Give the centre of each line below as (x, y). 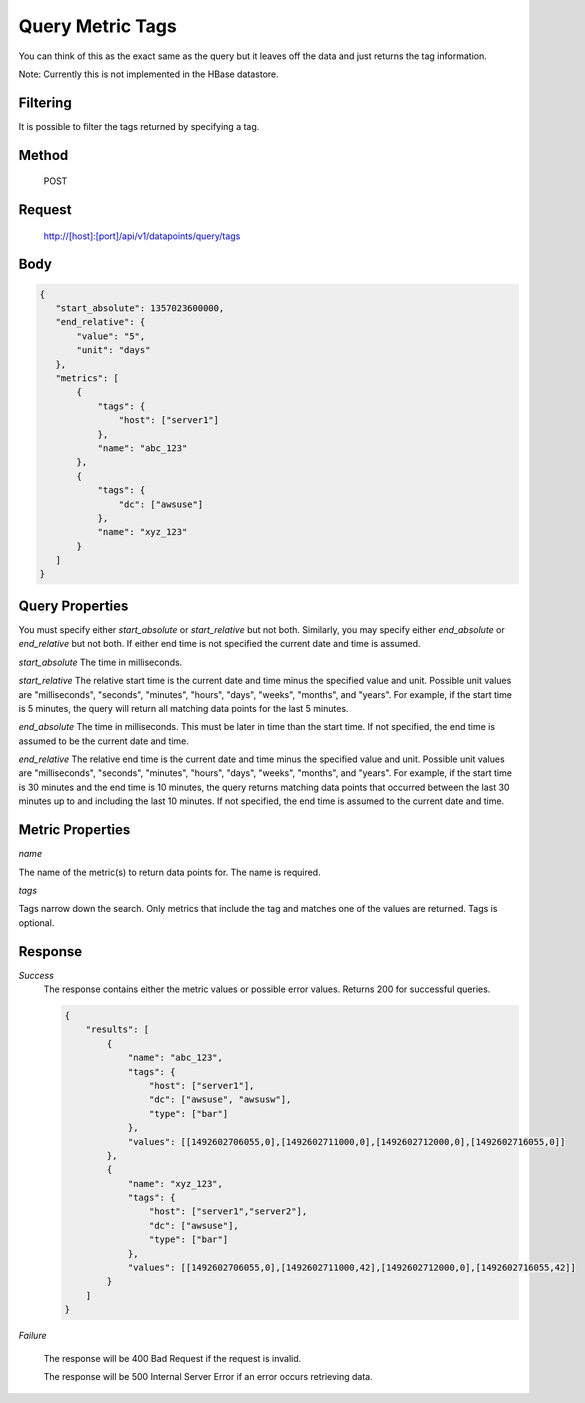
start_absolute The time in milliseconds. (100, 662)
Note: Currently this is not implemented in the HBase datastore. (148, 74)
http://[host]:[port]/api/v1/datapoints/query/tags (142, 236)
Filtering (45, 102)
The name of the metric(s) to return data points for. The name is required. (169, 872)
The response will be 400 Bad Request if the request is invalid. (172, 1358)
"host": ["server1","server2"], (228, 1211)
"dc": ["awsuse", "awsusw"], (220, 1099)
